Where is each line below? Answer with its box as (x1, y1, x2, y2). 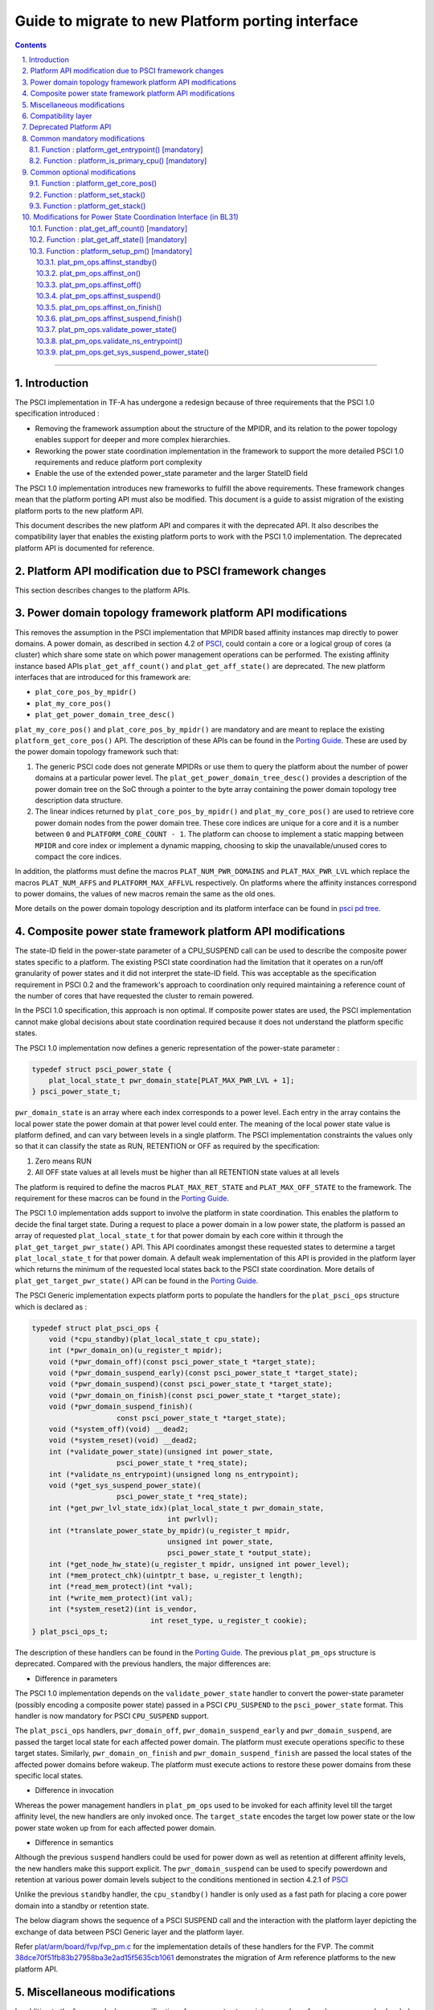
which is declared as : (14, 1302, 88, 1311)
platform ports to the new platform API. (14, 506, 144, 515)
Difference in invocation (35, 1786, 114, 1795)
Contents (14, 40, 47, 50)
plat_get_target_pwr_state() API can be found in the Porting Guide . (14, 1275, 259, 1286)
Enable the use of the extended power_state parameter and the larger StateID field (35, 469, 309, 478)
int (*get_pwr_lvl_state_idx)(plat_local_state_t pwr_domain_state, (48, 1503, 325, 1512)
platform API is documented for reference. (14, 543, 155, 552)
